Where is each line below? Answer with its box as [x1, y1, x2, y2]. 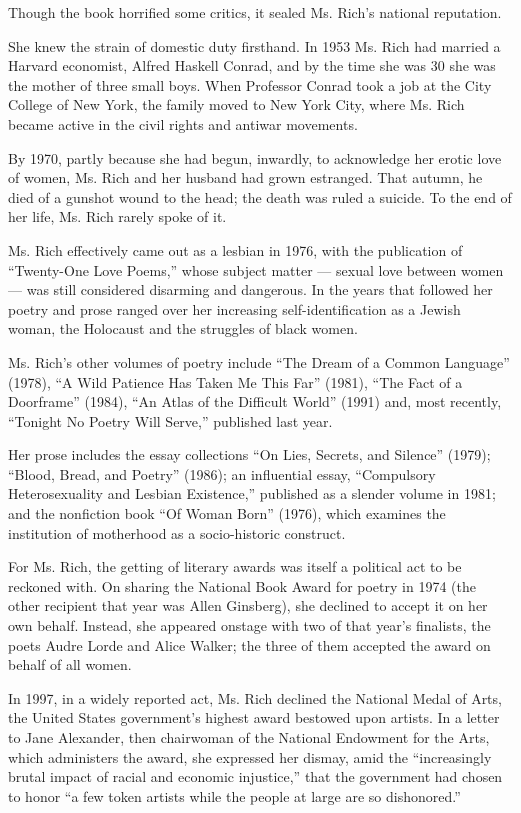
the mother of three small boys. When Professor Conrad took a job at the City [8, 74, 492, 95]
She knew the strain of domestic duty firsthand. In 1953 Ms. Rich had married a [8, 35, 501, 56]
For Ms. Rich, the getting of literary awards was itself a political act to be [8, 556, 462, 577]
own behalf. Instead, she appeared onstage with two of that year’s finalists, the [8, 615, 491, 636]
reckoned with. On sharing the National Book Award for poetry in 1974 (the [8, 575, 476, 596]
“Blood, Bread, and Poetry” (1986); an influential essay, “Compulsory [8, 463, 436, 484]
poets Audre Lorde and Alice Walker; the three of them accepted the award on [8, 634, 491, 655]
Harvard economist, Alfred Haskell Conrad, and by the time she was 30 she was [8, 55, 496, 76]
